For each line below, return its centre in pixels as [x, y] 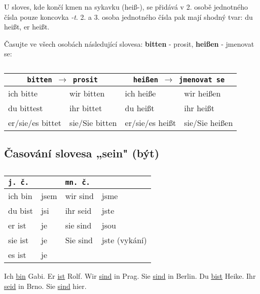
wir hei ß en [202, 93]
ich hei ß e [140, 93]
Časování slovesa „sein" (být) [82, 153]
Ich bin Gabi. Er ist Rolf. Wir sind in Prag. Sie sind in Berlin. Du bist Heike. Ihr [130, 276]
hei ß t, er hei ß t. [27, 27]
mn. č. [78, 183]
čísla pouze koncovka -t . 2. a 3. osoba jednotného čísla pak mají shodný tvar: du [128, 17]
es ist [17, 255]
